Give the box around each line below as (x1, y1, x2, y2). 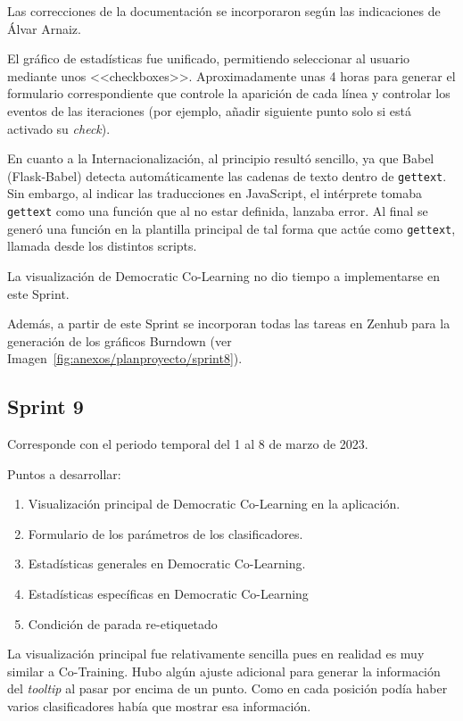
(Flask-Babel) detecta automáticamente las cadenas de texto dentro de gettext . (7, 166, 447, 185)
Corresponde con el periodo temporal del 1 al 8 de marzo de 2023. (7, 435, 368, 453)
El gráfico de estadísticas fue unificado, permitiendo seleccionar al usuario (7, 49, 410, 68)
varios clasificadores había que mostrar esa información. (7, 697, 311, 716)
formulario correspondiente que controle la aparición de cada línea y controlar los (7, 84, 451, 103)
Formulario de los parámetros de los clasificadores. (28, 524, 303, 543)
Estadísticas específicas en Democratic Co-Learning (28, 584, 309, 603)
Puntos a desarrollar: (7, 464, 121, 483)
